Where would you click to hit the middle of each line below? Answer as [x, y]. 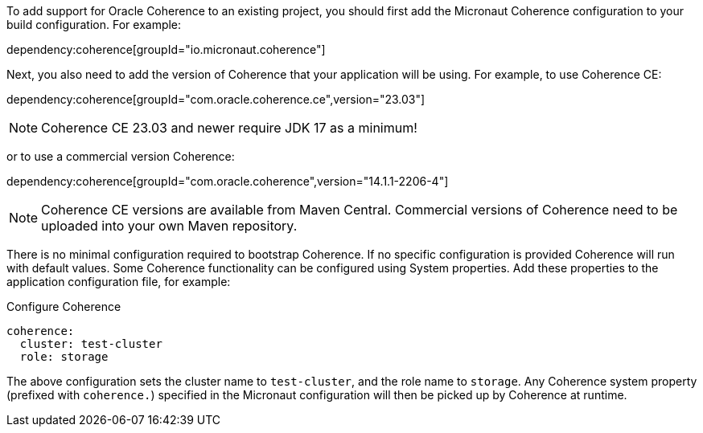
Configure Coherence [64, 306]
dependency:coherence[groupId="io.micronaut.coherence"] [166, 49]
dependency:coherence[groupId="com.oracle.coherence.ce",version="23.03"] [216, 99]
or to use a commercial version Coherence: [121, 156]
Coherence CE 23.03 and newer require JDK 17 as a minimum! [229, 128]
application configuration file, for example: [119, 282]
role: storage [64, 357]
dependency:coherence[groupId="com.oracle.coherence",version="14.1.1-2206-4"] [228, 181]
